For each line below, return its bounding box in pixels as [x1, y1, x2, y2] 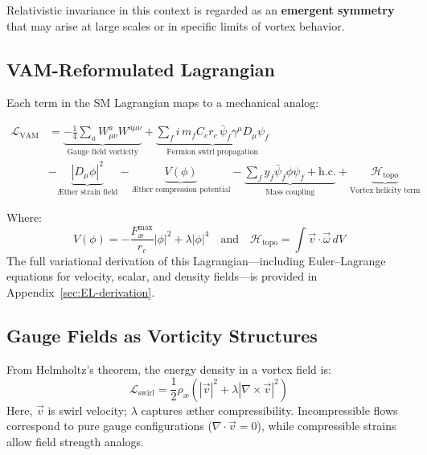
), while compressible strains [257, 417, 396, 434]
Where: [6, 209, 42, 226]
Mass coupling [265, 187, 315, 196]
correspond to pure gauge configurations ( [6, 417, 212, 434]
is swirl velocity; [47, 401, 128, 418]
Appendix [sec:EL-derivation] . [6, 284, 155, 301]
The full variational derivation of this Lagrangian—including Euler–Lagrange [6, 252, 386, 268]
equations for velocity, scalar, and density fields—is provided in [6, 268, 318, 285]
